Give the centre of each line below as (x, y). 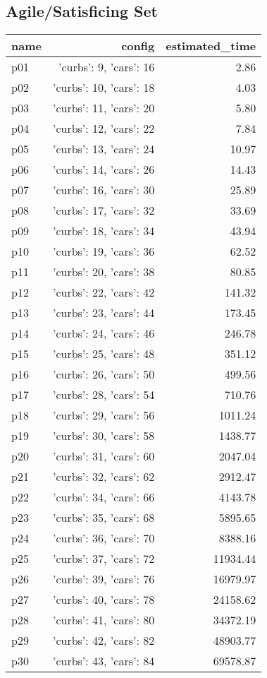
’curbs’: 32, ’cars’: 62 (104, 477)
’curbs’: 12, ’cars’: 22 (104, 129)
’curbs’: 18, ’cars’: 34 (104, 231)
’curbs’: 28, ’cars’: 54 (104, 395)
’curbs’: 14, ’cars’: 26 (104, 169)
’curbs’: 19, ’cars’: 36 (104, 251)
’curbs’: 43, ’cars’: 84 (104, 661)
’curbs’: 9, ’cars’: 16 (106, 67)
